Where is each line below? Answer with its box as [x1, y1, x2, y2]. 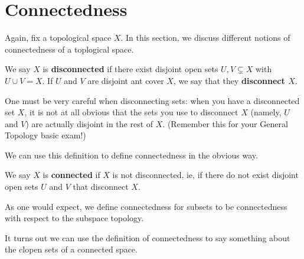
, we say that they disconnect [173, 74, 285, 86]
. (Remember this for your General [162, 117, 288, 129]
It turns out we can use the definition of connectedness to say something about [5, 231, 290, 244]
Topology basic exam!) [5, 129, 86, 141]
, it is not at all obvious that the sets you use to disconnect [24, 106, 238, 118]
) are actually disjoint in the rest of [25, 117, 153, 129]
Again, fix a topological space [5, 31, 112, 44]
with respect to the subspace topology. [5, 212, 144, 224]
